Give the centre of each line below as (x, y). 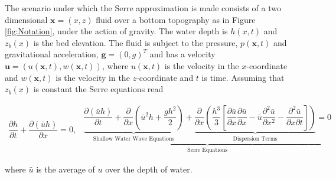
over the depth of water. (149, 169)
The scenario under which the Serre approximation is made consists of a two (143, 8)
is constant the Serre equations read (98, 89)
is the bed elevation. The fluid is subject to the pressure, (136, 42)
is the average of (66, 169)
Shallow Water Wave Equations (134, 139)
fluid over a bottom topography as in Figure (176, 19)
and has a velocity (182, 54)
